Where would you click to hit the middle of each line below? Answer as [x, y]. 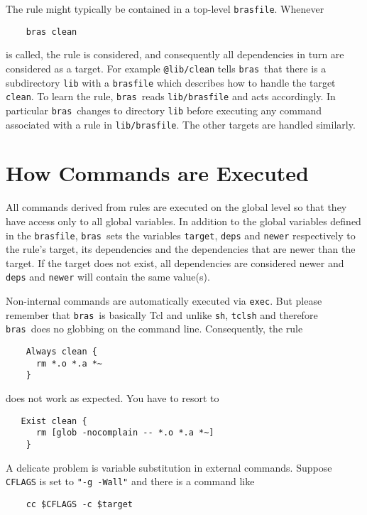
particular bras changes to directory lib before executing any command [164, 110]
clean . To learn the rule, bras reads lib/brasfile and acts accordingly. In [171, 96]
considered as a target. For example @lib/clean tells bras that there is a [166, 68]
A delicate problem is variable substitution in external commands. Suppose [169, 467]
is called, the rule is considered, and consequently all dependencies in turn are [175, 54]
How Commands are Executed [157, 173]
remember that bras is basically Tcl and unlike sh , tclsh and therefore [162, 314]
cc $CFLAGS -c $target [79, 504]
